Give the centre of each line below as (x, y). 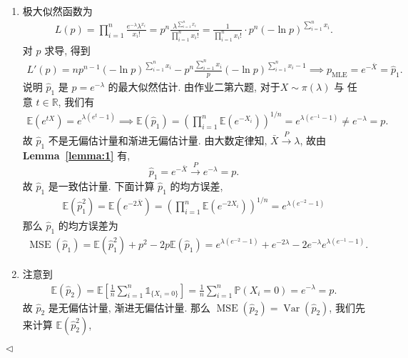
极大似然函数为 (57, 11)
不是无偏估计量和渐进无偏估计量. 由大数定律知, (158, 140)
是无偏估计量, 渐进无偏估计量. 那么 (129, 307)
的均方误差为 (88, 225)
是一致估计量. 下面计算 (101, 185)
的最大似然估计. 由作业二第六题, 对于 (194, 87)
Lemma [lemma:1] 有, (76, 155)
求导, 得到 (67, 50)
